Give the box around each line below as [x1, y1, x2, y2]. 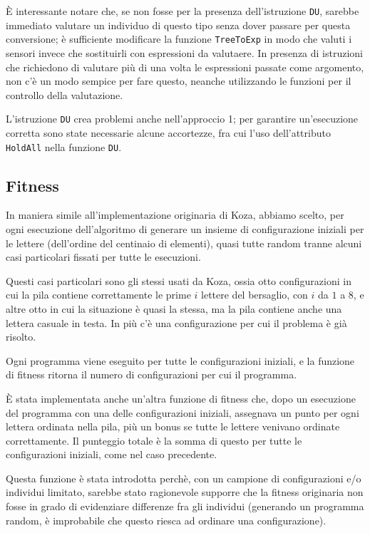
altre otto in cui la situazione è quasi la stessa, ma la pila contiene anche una [6, 301, 342, 316]
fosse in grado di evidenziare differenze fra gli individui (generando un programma [6, 499, 364, 514]
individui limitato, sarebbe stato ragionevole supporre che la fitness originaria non [6, 485, 364, 500]
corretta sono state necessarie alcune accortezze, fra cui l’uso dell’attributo [6, 125, 331, 140]
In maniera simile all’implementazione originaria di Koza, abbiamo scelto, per [6, 207, 344, 222]
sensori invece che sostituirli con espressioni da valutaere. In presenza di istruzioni [6, 45, 364, 60]
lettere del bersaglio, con [201, 287, 308, 302]
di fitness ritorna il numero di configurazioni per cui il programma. [6, 367, 297, 382]
